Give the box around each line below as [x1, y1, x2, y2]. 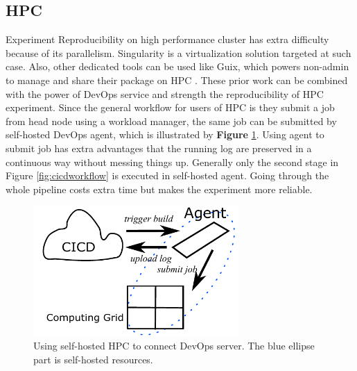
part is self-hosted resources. [33, 352, 153, 367]
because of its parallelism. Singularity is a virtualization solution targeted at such [6, 45, 351, 60]
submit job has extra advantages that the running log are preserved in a [6, 140, 312, 155]
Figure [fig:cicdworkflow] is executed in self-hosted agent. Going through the [6, 168, 329, 183]
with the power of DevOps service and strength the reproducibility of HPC [6, 86, 324, 101]
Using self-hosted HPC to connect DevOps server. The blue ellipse [33, 338, 315, 353]
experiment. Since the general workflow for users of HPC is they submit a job [6, 100, 335, 115]
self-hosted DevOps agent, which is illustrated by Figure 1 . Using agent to [6, 127, 324, 142]
